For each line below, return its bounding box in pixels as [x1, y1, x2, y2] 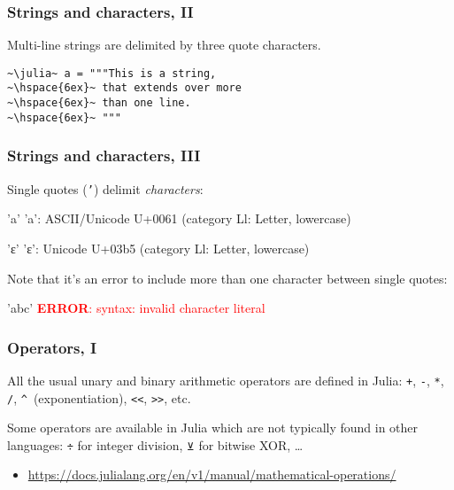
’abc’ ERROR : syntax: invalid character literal [7, 299, 265, 317]
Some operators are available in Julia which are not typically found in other [7, 418, 419, 437]
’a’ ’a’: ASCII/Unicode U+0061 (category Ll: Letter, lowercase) [7, 209, 351, 228]
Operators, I [7, 336, 97, 358]
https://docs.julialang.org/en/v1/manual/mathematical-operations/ [27, 465, 396, 484]
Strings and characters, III [7, 144, 201, 167]
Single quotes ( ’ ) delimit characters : [7, 179, 204, 198]
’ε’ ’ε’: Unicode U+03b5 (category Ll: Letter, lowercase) [7, 238, 310, 257]
